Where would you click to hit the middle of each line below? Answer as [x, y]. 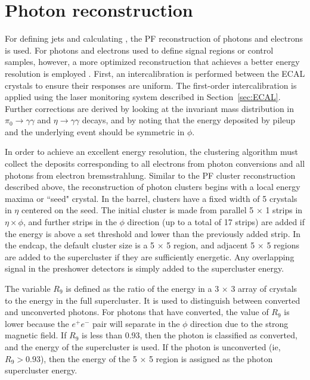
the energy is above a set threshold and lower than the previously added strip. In [153, 233]
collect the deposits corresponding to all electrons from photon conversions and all [155, 163]
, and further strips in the [70, 222]
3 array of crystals [264, 288]
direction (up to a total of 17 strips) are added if [216, 222]
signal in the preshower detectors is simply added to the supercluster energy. [145, 268]
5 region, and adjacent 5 [211, 245]
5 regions [283, 245]
